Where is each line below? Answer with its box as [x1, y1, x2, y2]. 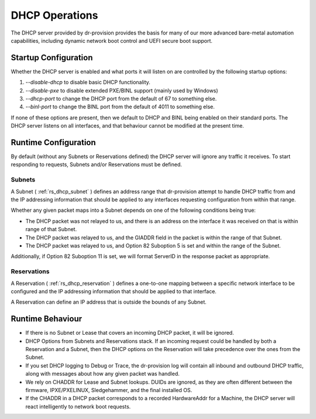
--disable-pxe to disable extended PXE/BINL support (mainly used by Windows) [25, 87, 219, 94]
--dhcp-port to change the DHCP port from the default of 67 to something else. [25, 95, 217, 102]
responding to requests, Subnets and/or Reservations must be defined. [11, 161, 183, 168]
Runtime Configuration [11, 138, 96, 147]
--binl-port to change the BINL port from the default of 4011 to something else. [25, 103, 215, 111]
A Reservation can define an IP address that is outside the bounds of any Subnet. [11, 298, 207, 305]
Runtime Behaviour [11, 314, 83, 324]
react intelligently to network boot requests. [25, 403, 131, 410]
